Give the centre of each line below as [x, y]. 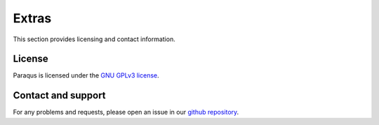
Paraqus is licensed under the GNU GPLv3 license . [86, 75]
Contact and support [59, 95]
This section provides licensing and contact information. [94, 39]
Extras [32, 18]
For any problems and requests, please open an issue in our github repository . [126, 112]
